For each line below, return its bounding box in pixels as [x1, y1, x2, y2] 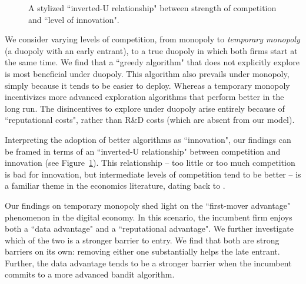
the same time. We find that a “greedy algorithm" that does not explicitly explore [5, 56, 300, 68]
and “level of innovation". [28, 13, 119, 25]
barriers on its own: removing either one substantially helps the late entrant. [5, 245, 280, 258]
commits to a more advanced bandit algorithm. [5, 268, 175, 280]
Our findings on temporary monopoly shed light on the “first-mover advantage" [5, 199, 291, 211]
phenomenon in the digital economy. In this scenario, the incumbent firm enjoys [5, 211, 292, 223]
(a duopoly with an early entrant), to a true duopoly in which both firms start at [5, 44, 298, 56]
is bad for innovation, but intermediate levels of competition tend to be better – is [5, 168, 301, 180]
